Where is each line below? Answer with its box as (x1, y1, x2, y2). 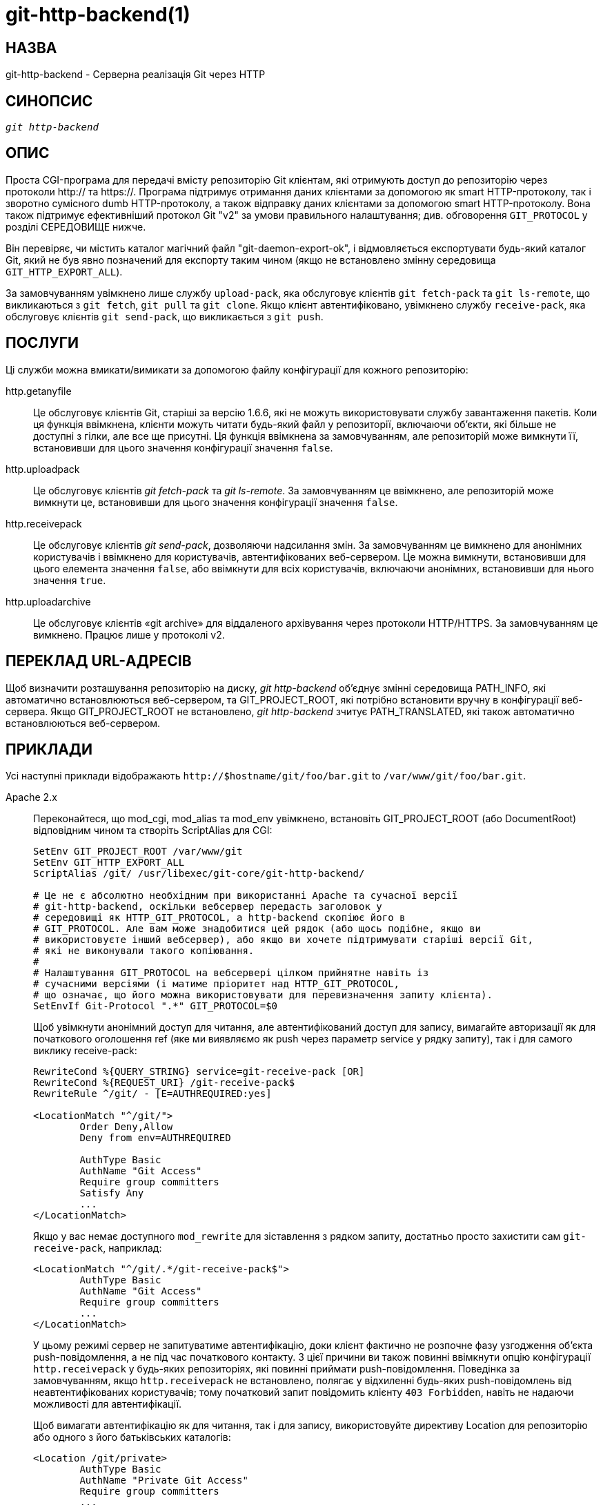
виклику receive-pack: (33, 1045, 137, 1057)
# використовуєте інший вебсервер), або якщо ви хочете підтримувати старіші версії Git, (33, 934, 533, 946)
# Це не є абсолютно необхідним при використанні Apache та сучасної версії (33, 890, 458, 902)
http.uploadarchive (6, 595, 91, 608)
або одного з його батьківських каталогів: (33, 1431, 231, 1444)
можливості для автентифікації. (33, 1398, 182, 1410)
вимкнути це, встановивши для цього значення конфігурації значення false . (33, 496, 398, 508)
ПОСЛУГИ (6, 334, 79, 352)
